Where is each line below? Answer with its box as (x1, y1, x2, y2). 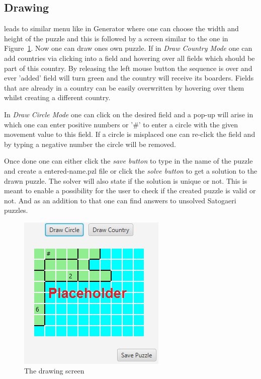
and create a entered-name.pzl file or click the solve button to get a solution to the (4, 165, 257, 176)
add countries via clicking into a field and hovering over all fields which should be (4, 52, 255, 63)
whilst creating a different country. (4, 92, 111, 103)
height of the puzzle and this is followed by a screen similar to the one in (4, 33, 228, 43)
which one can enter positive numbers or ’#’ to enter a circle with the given (4, 119, 238, 129)
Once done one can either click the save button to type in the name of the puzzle (4, 156, 253, 166)
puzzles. (4, 205, 28, 215)
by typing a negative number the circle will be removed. (4, 138, 176, 149)
